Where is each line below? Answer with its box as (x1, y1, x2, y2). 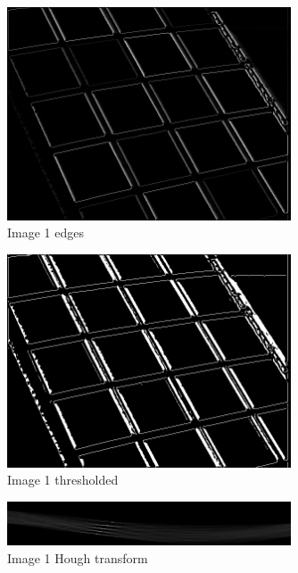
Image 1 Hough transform (7, 548, 148, 567)
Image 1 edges (7, 223, 84, 242)
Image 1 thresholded (7, 470, 119, 489)
